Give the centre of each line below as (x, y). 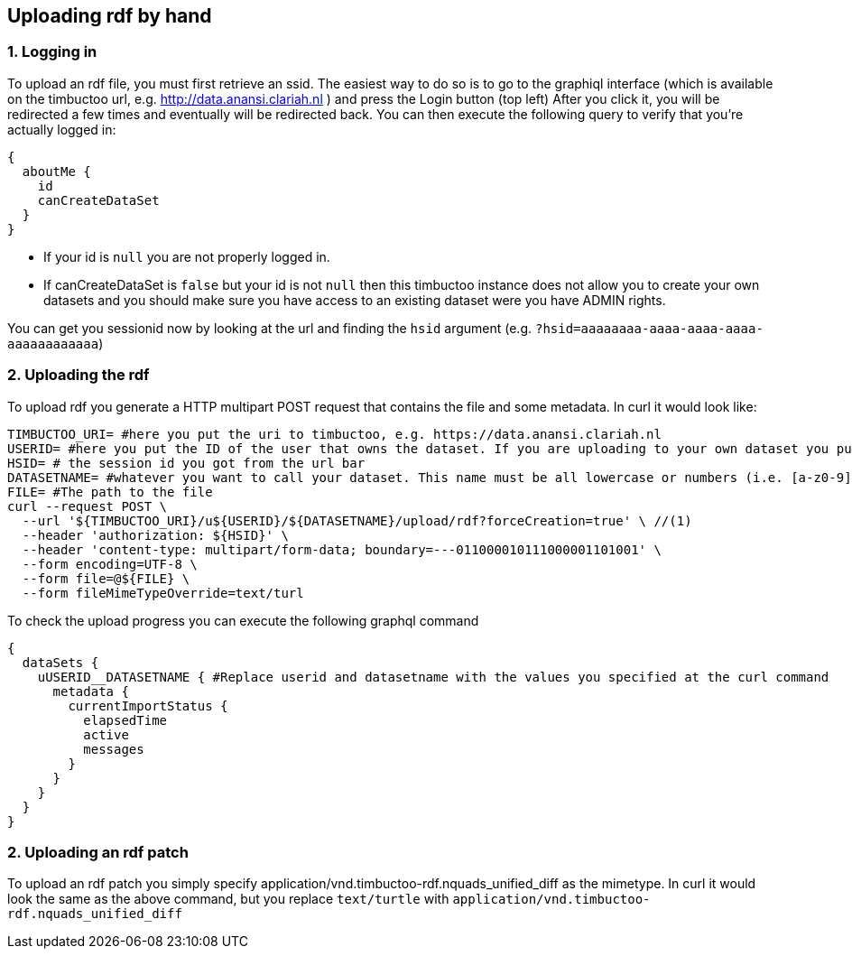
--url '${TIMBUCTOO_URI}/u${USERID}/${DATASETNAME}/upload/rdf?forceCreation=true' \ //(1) (357, 520)
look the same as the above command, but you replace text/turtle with (228, 899)
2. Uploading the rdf (79, 375)
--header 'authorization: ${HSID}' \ (155, 535)
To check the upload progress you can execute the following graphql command (243, 620)
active (106, 734)
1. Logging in (52, 52)
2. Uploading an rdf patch (98, 852)
